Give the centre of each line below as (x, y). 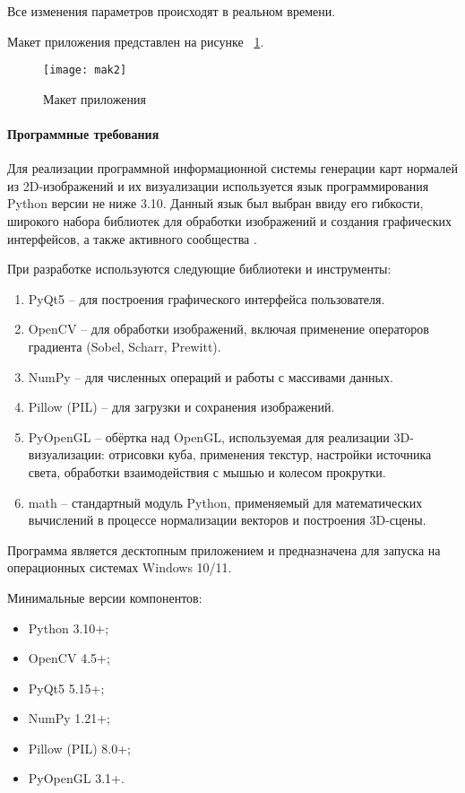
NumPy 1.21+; (69, 718)
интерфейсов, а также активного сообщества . (132, 238)
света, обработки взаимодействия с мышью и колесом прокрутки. (207, 471)
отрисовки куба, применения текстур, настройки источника (270, 454)
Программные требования (83, 134)
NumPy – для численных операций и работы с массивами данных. (211, 376)
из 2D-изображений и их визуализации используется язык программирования (218, 185)
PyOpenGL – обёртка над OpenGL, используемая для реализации (209, 436)
